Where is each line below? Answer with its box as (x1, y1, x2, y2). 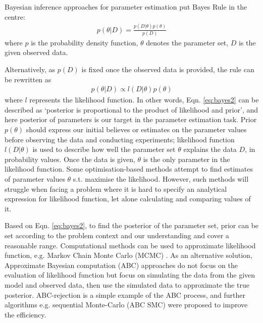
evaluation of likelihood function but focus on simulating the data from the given (5, 270, 255, 280)
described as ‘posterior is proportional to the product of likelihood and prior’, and (5, 104, 258, 115)
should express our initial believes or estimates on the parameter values (26, 124, 247, 135)
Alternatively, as (5, 64, 56, 75)
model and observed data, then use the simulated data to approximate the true (5, 279, 249, 290)
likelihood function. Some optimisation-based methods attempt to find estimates (5, 164, 253, 174)
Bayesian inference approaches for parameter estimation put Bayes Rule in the (5, 2, 247, 12)
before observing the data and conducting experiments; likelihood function (5, 134, 235, 144)
